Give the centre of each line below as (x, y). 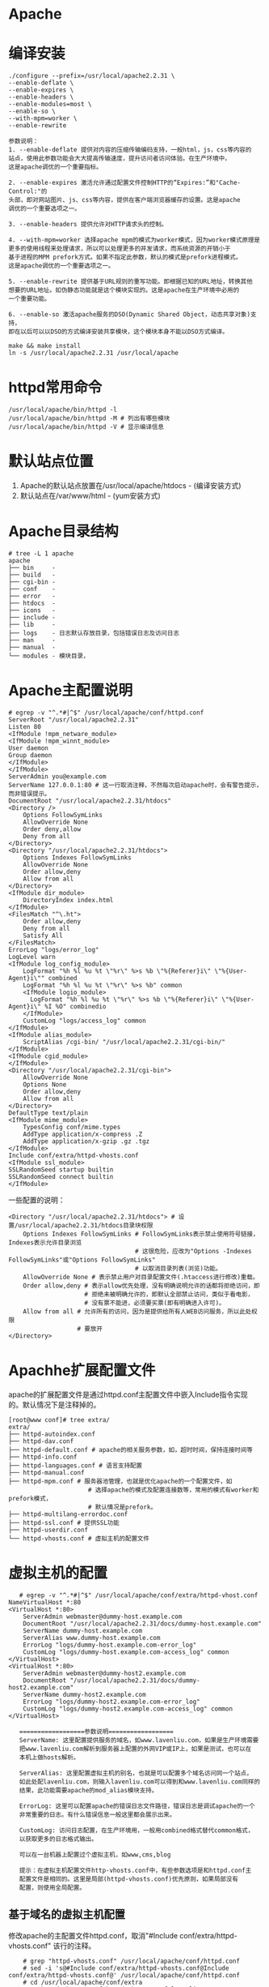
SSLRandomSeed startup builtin (61, 1169)
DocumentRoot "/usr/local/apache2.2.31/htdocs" (90, 801)
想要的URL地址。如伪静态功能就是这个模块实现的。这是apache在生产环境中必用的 (124, 290)
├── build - (32, 575)
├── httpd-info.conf (43, 1457)
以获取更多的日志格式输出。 (59, 1839)
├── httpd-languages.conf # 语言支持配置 (76, 1465)
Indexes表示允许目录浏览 (45, 1242)
